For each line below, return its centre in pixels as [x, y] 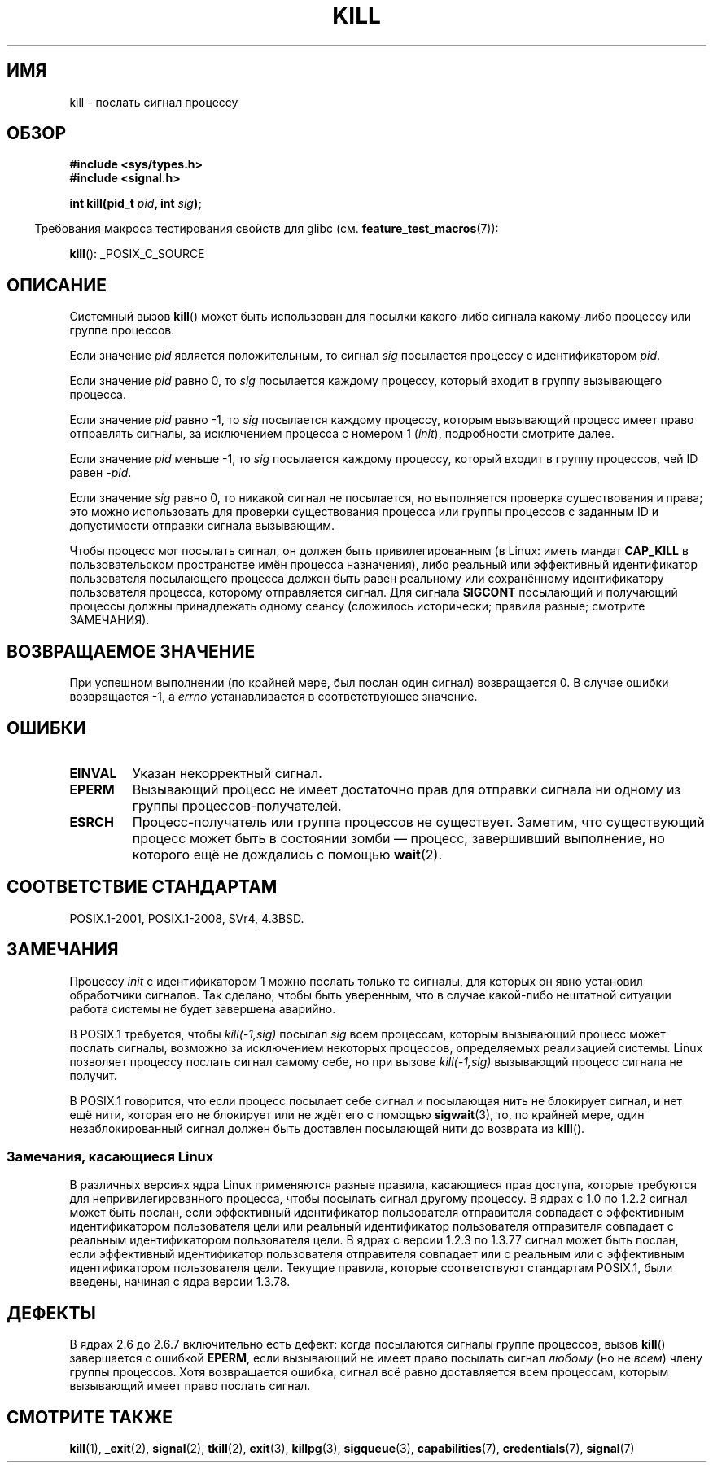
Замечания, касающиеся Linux [110, 1157]
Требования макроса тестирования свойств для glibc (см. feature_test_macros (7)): [267, 229]
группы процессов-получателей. [237, 805]
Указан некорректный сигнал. [227, 773]
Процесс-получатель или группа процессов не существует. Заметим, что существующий [418, 822]
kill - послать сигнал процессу [154, 102]
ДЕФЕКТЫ [51, 1313]
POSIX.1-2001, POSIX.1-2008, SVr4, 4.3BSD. [187, 918]
